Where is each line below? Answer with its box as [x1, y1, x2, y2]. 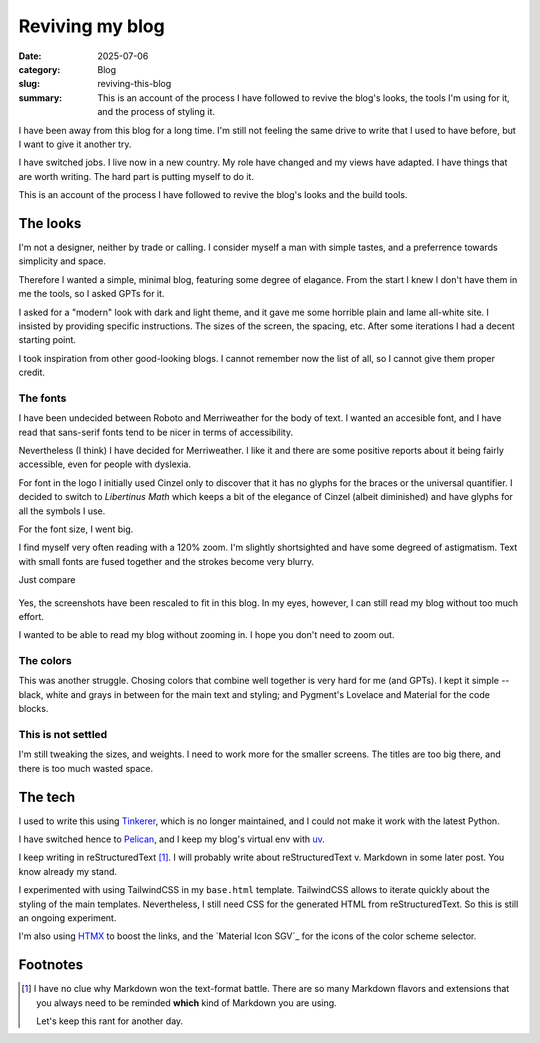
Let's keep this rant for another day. [36, 1015, 184, 1027]
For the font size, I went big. [18, 523, 134, 535]
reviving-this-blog [97, 78, 172, 90]
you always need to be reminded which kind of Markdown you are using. [36, 996, 337, 1009]
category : [18, 63, 61, 75]
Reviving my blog [18, 15, 165, 37]
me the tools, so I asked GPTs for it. [18, 288, 165, 300]
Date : [18, 50, 42, 62]
